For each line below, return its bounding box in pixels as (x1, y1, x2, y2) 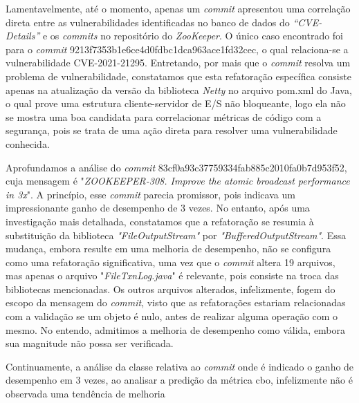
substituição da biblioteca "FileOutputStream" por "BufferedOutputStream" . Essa (6, 227, 347, 242)
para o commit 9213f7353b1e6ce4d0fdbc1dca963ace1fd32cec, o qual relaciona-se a (6, 41, 349, 56)
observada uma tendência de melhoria (6, 386, 165, 401)
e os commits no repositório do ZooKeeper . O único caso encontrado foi (42, 28, 344, 43)
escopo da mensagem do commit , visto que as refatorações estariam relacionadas (6, 295, 346, 310)
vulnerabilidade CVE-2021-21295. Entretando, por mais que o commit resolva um (6, 55, 351, 70)
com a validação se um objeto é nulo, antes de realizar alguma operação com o (6, 309, 338, 324)
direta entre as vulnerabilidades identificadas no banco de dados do (6, 15, 290, 29)
